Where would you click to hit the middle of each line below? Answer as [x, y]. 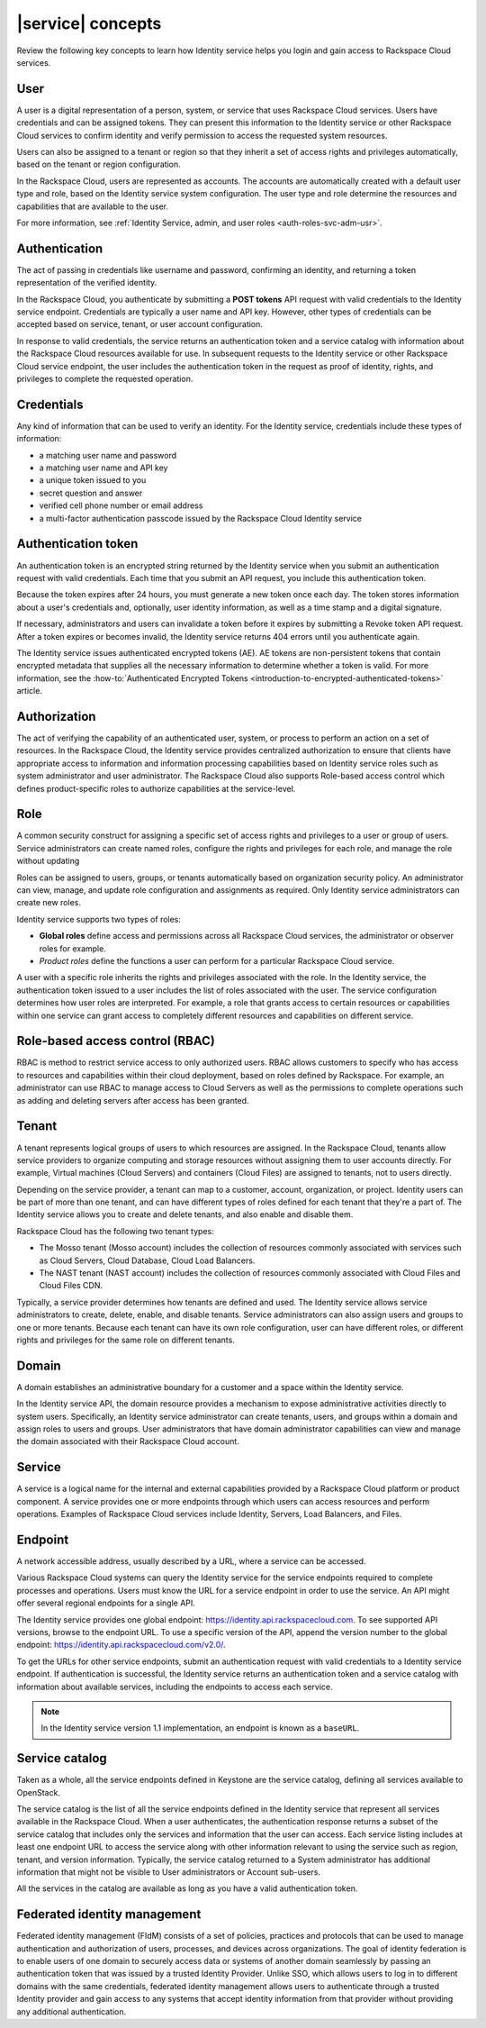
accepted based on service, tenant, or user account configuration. [139, 324]
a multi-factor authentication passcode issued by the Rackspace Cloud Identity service [200, 518]
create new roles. [49, 903]
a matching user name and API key [103, 468]
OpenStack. [38, 1792]
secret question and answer [91, 493]
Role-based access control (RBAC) [116, 1041]
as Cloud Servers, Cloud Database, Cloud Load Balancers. [147, 1260]
